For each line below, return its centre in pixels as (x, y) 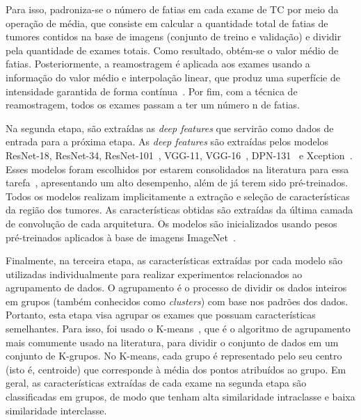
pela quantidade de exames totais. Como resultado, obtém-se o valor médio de (172, 50)
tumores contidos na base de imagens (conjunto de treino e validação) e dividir (174, 37)
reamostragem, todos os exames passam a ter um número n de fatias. (153, 105)
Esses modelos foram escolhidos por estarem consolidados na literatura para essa (177, 169)
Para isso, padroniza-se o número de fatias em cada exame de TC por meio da (172, 9)
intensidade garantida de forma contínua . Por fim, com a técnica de (152, 91)
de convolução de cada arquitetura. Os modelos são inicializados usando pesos (171, 223)
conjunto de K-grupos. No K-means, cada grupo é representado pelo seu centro (174, 356)
